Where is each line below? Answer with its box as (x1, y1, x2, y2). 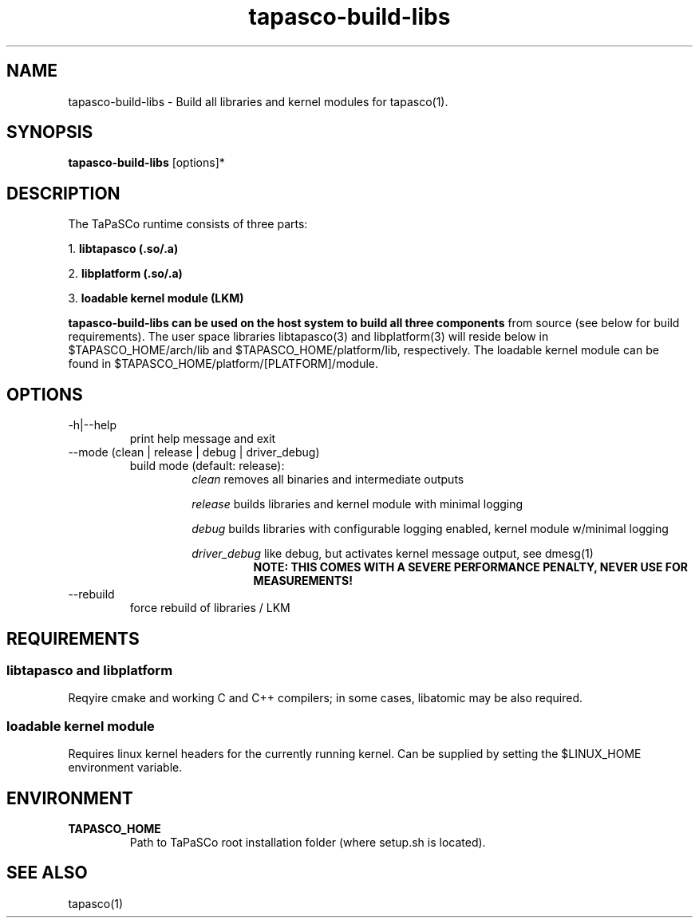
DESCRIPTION (6, 183, 120, 203)
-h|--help (68, 418, 117, 432)
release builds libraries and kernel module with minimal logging (192, 497, 523, 511)
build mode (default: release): (129, 459, 285, 473)
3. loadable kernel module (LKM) (68, 291, 244, 306)
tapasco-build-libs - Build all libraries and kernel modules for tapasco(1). (68, 94, 448, 109)
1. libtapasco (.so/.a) (68, 242, 179, 256)
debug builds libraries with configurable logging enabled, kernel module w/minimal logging (192, 522, 669, 536)
